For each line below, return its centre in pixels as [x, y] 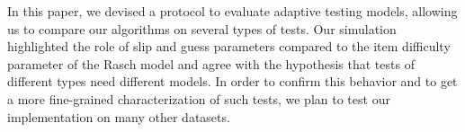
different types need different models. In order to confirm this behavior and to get [232, 81]
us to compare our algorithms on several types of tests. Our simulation [202, 28]
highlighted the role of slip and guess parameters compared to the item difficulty [229, 46]
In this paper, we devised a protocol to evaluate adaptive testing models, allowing [232, 11]
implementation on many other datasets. [119, 116]
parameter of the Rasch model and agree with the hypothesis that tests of [211, 63]
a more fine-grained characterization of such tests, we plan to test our [199, 98]
